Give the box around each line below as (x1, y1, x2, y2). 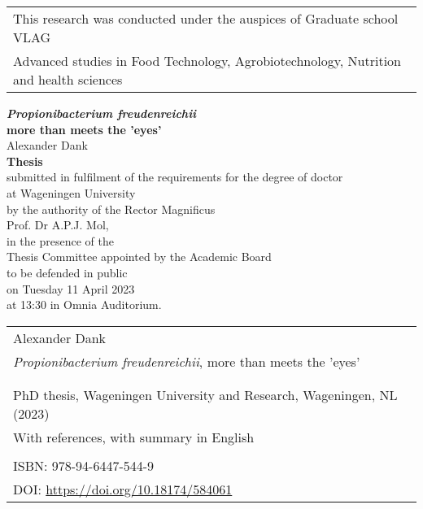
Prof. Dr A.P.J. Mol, (7, 216, 109, 233)
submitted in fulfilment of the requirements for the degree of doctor (7, 168, 343, 185)
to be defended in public (7, 263, 128, 281)
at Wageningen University (7, 184, 136, 201)
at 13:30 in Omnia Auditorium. (7, 296, 162, 313)
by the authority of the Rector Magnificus (7, 200, 216, 217)
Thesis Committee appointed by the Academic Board (7, 248, 272, 265)
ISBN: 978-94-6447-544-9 (13, 455, 155, 475)
